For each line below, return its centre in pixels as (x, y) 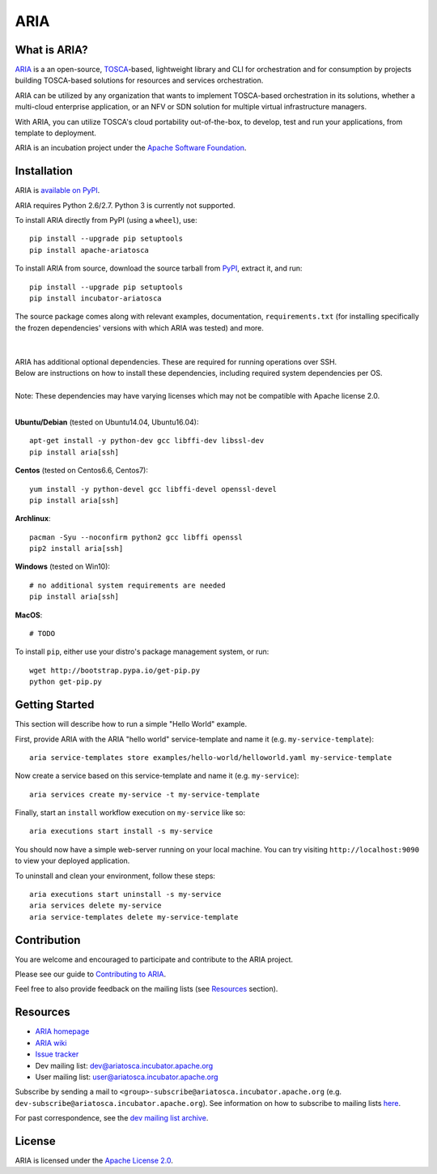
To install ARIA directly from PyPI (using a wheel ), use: (106, 220)
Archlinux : (33, 519)
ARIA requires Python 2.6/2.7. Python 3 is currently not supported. (125, 205)
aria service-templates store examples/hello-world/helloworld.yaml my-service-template (211, 757)
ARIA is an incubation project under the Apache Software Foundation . (131, 148)
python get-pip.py (66, 682)
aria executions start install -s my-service (121, 831)
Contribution (48, 940)
